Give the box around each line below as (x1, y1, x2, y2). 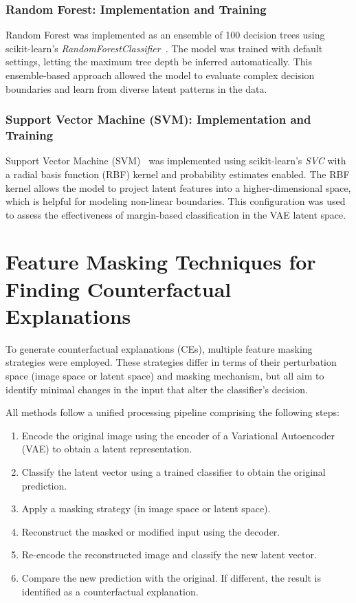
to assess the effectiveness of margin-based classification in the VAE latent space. (5, 207, 346, 221)
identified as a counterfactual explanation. (21, 584, 199, 598)
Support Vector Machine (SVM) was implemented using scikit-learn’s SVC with (5, 153, 346, 168)
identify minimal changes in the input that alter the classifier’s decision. (5, 382, 308, 396)
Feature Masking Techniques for (5, 248, 316, 276)
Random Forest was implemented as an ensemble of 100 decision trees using (5, 28, 325, 42)
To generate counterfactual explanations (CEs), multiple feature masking (5, 341, 313, 355)
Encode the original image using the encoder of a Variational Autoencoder (21, 428, 335, 442)
